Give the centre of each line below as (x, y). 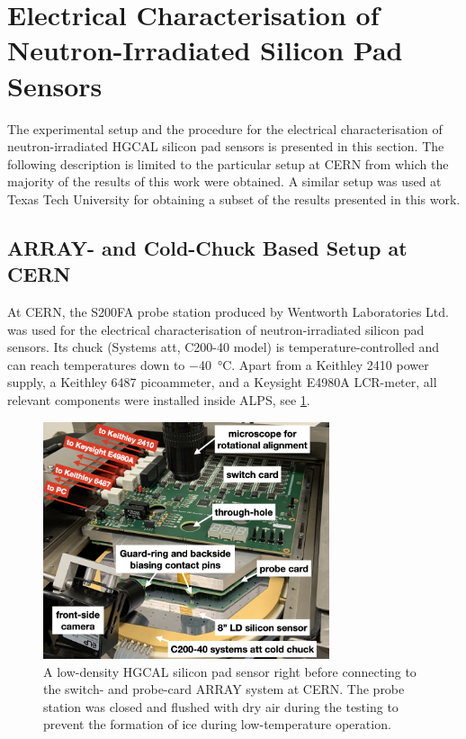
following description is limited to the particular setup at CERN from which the (228, 163)
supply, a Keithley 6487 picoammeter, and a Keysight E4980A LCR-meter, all (222, 382)
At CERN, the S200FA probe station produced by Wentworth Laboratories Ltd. (228, 312)
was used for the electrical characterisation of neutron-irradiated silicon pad (216, 329)
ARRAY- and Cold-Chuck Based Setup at (207, 247)
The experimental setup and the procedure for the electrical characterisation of (225, 128)
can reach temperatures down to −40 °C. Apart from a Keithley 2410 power (218, 364)
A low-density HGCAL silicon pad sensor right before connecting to (230, 671)
